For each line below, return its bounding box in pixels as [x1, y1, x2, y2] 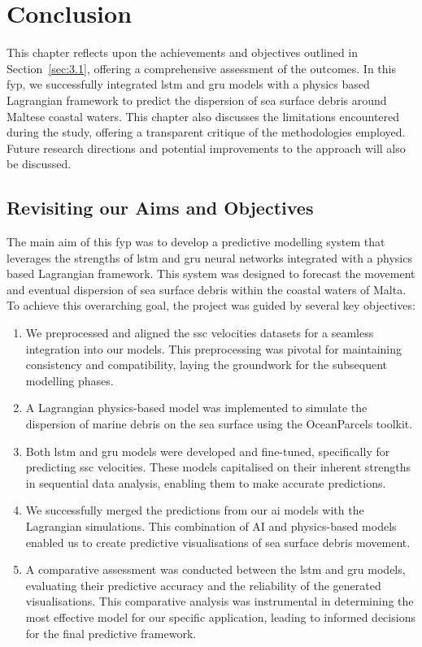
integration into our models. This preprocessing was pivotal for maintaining [25, 340, 402, 357]
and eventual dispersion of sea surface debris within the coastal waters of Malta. [7, 280, 407, 297]
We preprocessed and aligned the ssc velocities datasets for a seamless [25, 324, 374, 341]
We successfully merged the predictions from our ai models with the [25, 502, 364, 519]
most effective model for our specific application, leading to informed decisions [25, 608, 415, 625]
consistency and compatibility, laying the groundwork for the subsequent [25, 356, 387, 373]
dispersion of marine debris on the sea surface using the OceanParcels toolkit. [25, 415, 413, 432]
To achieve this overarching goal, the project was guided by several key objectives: [7, 297, 415, 314]
